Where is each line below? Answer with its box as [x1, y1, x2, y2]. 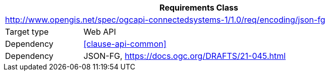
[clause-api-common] [83, 39, 167, 49]
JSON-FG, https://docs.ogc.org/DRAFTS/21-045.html [83, 51, 286, 61]
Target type [5, 27, 49, 37]
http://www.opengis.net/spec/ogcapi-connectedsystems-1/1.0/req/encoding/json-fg [5, 15, 325, 25]
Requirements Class [159, 3, 238, 13]
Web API [83, 27, 116, 37]
